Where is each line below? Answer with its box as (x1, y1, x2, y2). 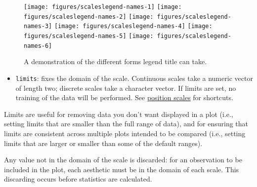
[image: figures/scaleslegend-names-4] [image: (54, 23, 213, 30)
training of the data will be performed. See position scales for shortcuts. (15, 92, 233, 103)
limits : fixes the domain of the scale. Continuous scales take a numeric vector (15, 73, 253, 83)
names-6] (24, 42, 52, 49)
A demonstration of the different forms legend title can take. (24, 56, 207, 67)
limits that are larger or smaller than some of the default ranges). (4, 138, 203, 148)
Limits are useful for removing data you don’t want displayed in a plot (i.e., (4, 109, 233, 119)
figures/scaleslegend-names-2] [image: (24, 13, 154, 20)
